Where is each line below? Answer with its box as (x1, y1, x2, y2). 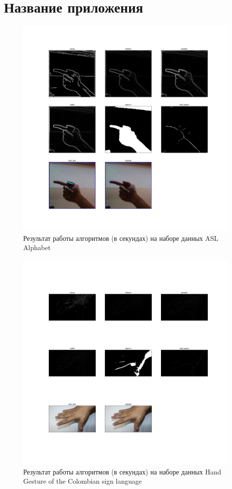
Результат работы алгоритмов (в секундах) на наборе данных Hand (23, 466, 221, 476)
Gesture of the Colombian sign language (23, 476, 142, 486)
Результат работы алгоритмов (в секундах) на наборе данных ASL (23, 233, 218, 243)
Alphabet (23, 242, 51, 252)
